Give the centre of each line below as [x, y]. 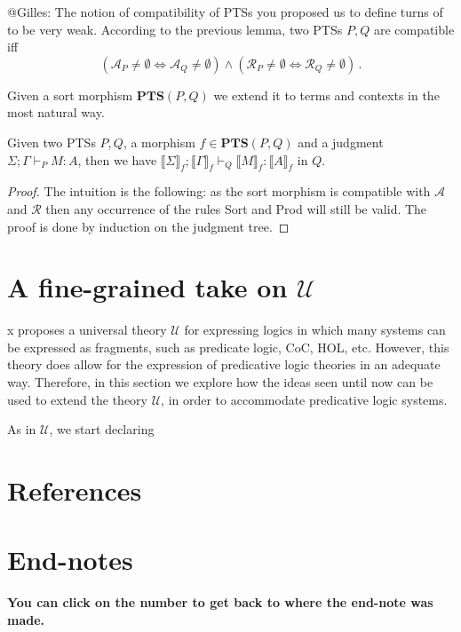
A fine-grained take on [147, 287]
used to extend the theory [78, 399]
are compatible [414, 29]
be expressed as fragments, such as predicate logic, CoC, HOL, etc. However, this [228, 347]
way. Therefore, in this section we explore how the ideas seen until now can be [220, 382]
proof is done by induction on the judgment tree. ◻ [148, 226]
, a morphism [159, 142]
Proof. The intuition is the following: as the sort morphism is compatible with [219, 191]
